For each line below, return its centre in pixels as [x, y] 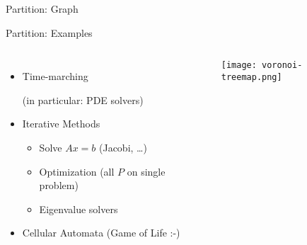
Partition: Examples [49, 32]
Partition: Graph [42, 8]
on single [146, 171]
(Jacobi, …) [123, 147]
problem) [59, 185]
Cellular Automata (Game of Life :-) [101, 233]
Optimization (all [77, 171]
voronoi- [282, 65]
